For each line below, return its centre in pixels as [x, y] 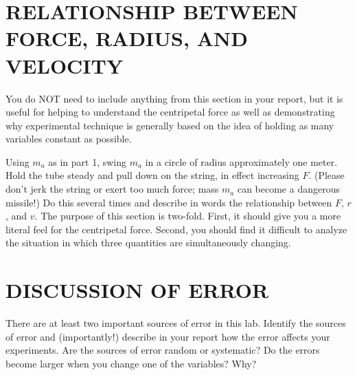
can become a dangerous [288, 189]
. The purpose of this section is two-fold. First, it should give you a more [188, 216]
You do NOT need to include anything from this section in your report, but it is [174, 98]
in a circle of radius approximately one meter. [241, 161]
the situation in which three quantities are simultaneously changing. [148, 243]
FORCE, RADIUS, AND [127, 38]
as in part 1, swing [88, 161]
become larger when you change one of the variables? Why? [131, 363]
